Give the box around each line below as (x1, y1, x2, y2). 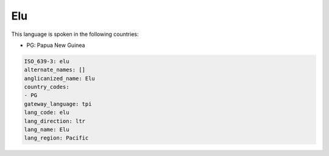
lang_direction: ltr (24, 118, 85, 124)
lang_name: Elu (24, 126, 69, 133)
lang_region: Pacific (24, 135, 89, 141)
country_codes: (24, 83, 69, 91)
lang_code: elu (24, 109, 69, 116)
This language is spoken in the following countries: (11, 30, 139, 38)
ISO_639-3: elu (24, 58, 69, 65)
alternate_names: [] (24, 66, 85, 73)
